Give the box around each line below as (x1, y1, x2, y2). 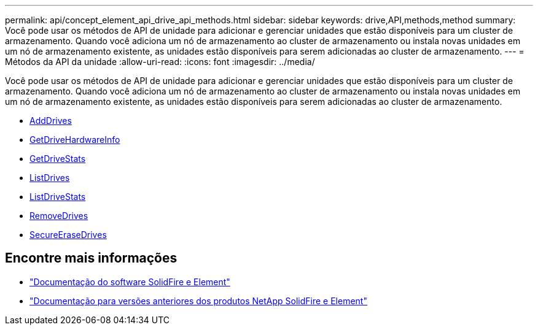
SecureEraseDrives (29, 229, 107, 240)
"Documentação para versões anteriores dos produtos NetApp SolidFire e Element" (29, 295, 367, 306)
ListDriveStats (29, 191, 86, 202)
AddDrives (29, 115, 72, 126)
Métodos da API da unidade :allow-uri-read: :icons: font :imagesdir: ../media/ (5, 56, 315, 67)
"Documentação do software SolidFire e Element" (29, 276, 230, 287)
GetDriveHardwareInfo (29, 134, 120, 145)
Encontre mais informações (5, 250, 177, 266)
